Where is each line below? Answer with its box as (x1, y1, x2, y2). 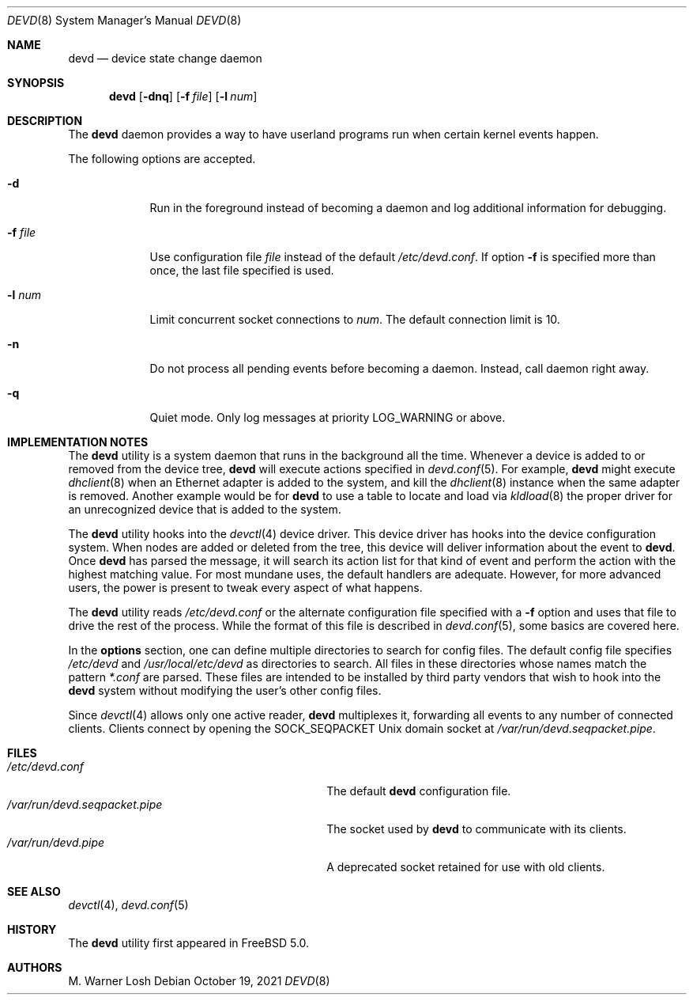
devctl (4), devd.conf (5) (68, 898, 189, 912)
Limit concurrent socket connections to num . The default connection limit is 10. (149, 313, 560, 326)
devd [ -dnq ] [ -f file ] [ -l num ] (109, 89, 258, 103)
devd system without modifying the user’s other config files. (68, 684, 382, 697)
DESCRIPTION (7, 114, 83, 127)
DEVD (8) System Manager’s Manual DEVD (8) (7, 13, 242, 27)
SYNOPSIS (7, 76, 65, 89)
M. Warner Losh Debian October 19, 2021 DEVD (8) (68, 974, 330, 988)
